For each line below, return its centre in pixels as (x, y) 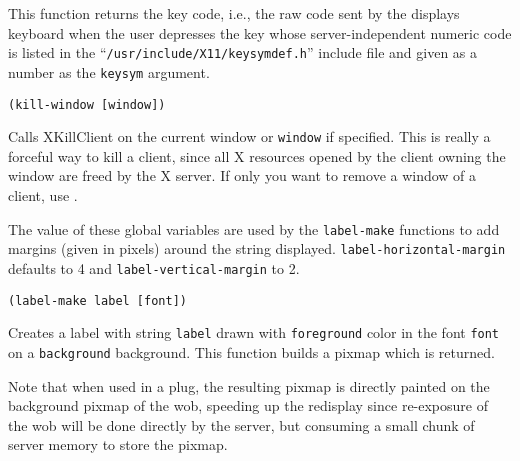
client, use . (43, 195)
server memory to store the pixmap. (118, 444)
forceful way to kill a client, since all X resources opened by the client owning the (257, 155)
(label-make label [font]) (97, 300)
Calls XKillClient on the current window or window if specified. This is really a (249, 136)
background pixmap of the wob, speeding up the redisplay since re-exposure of (248, 405)
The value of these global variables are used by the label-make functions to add (254, 228)
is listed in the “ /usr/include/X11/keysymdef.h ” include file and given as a (243, 52)
